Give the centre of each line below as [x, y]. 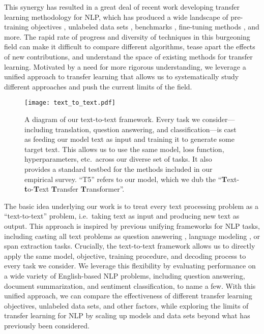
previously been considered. [47, 325]
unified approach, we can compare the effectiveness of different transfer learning [128, 296]
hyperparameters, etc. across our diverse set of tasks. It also [118, 159]
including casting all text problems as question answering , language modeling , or [132, 236]
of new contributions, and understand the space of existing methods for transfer [128, 56]
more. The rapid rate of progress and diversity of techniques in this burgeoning [127, 36]
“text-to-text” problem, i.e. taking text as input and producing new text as [122, 216]
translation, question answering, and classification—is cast [146, 129]
